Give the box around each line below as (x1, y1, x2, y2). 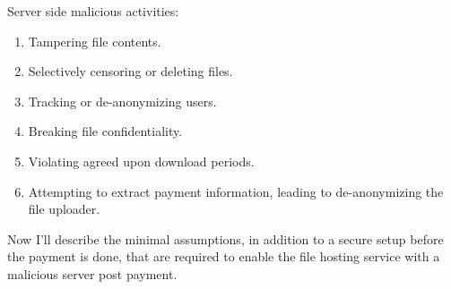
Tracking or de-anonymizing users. (28, 91, 217, 110)
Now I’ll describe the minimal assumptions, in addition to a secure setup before (7, 229, 444, 248)
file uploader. (28, 200, 100, 218)
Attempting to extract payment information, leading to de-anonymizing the (28, 182, 444, 200)
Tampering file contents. (28, 31, 161, 50)
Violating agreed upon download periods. (28, 151, 255, 170)
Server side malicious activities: (7, 2, 179, 20)
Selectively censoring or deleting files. (28, 62, 233, 81)
